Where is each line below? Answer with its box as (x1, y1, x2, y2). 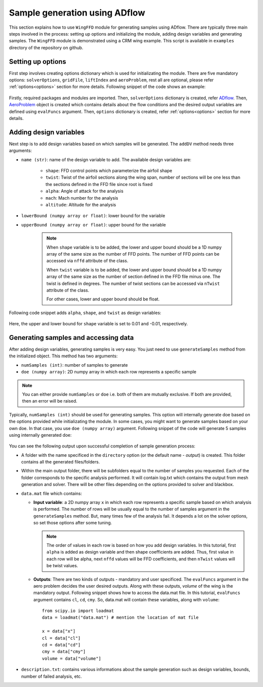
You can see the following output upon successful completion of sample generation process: (9, 443, 196, 449)
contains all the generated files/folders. (21, 459, 100, 465)
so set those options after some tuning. (33, 520, 112, 526)
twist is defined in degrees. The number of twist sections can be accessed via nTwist (46, 280, 220, 286)
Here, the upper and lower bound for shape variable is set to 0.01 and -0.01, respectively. (9, 321, 188, 327)
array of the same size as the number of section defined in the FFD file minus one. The (46, 274, 221, 279)
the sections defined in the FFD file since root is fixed (45, 181, 153, 187)
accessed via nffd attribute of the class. (46, 258, 129, 264)
